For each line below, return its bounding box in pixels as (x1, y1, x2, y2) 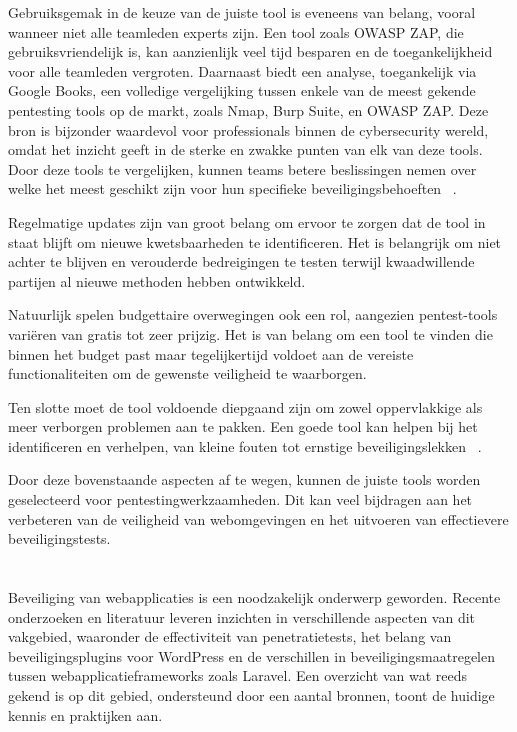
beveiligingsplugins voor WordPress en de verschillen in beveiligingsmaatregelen (8, 645, 495, 666)
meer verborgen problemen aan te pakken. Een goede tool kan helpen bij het (8, 416, 478, 437)
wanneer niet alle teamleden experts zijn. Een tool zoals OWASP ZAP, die (8, 21, 464, 42)
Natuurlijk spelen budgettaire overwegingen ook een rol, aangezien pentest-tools (8, 304, 498, 325)
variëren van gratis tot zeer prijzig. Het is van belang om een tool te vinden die (8, 323, 493, 344)
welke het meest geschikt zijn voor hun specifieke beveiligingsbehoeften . (8, 178, 457, 199)
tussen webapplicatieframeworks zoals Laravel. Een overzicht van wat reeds (8, 665, 468, 686)
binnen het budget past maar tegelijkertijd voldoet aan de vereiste (8, 343, 414, 364)
